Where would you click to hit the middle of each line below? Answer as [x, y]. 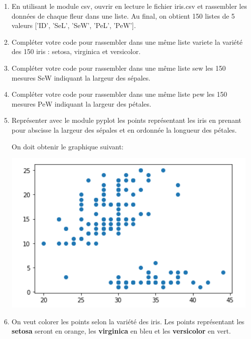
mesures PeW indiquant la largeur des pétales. [81, 103]
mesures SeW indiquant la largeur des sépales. [81, 77]
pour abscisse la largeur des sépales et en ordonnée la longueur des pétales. [124, 129]
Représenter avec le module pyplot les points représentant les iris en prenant [126, 120]
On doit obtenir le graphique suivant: [68, 146]
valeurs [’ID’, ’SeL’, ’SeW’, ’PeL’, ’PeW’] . [74, 25]
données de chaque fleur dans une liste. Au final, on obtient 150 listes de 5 [123, 15]
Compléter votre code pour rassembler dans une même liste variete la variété [127, 42]
